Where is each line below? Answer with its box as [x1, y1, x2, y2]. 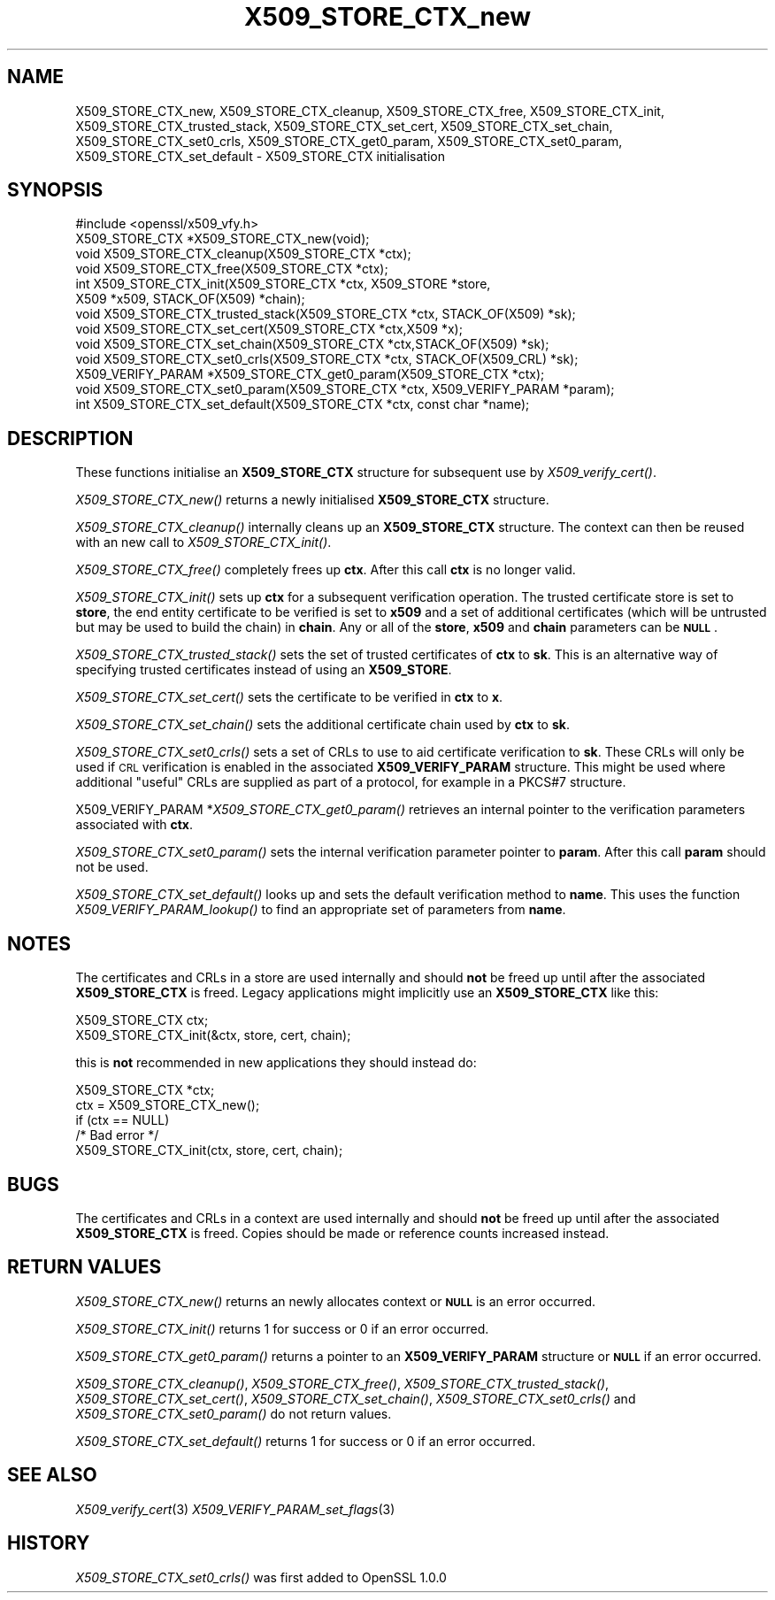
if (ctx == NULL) [75, 1112, 170, 1128]
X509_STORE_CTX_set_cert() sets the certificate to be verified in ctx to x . [75, 689, 503, 705]
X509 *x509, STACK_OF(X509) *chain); [75, 291, 305, 307]
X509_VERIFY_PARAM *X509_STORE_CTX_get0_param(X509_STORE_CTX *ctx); [75, 366, 545, 382]
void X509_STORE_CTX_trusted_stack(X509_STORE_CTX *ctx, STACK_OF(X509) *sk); [75, 306, 576, 322]
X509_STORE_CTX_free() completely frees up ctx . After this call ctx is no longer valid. [75, 562, 576, 578]
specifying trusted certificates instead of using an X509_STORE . [75, 662, 452, 678]
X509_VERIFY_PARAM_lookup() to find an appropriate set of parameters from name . [75, 902, 566, 918]
